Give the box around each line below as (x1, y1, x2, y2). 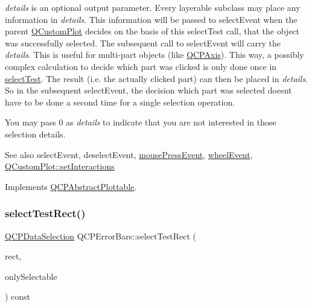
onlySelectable (5, 270, 57, 282)
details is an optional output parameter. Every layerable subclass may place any (5, 1, 301, 13)
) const (5, 290, 31, 303)
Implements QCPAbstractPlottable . (5, 180, 137, 192)
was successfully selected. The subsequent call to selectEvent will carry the (5, 36, 281, 49)
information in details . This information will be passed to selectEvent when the (5, 13, 298, 25)
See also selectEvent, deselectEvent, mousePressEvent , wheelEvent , (5, 148, 253, 160)
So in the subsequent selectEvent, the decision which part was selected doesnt (5, 84, 292, 97)
